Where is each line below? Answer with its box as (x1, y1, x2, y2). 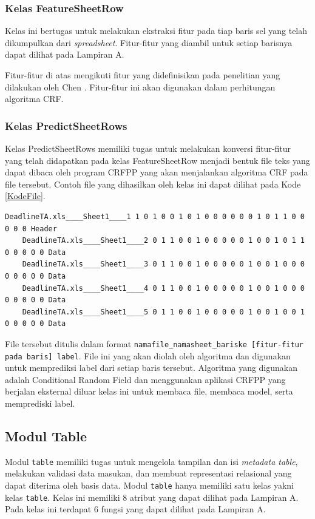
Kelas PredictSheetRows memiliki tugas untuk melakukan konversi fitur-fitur (5, 142, 291, 154)
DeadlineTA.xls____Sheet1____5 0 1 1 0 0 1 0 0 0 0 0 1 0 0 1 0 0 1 (22, 307, 305, 316)
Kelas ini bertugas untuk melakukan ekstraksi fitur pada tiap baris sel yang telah (5, 24, 308, 37)
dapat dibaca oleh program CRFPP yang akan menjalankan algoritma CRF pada (5, 166, 308, 178)
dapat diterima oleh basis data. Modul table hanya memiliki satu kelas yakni (5, 479, 294, 492)
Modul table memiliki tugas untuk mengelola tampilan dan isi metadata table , (5, 455, 298, 467)
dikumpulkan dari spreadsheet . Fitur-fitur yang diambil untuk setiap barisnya (5, 36, 293, 49)
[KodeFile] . (5, 189, 46, 202)
